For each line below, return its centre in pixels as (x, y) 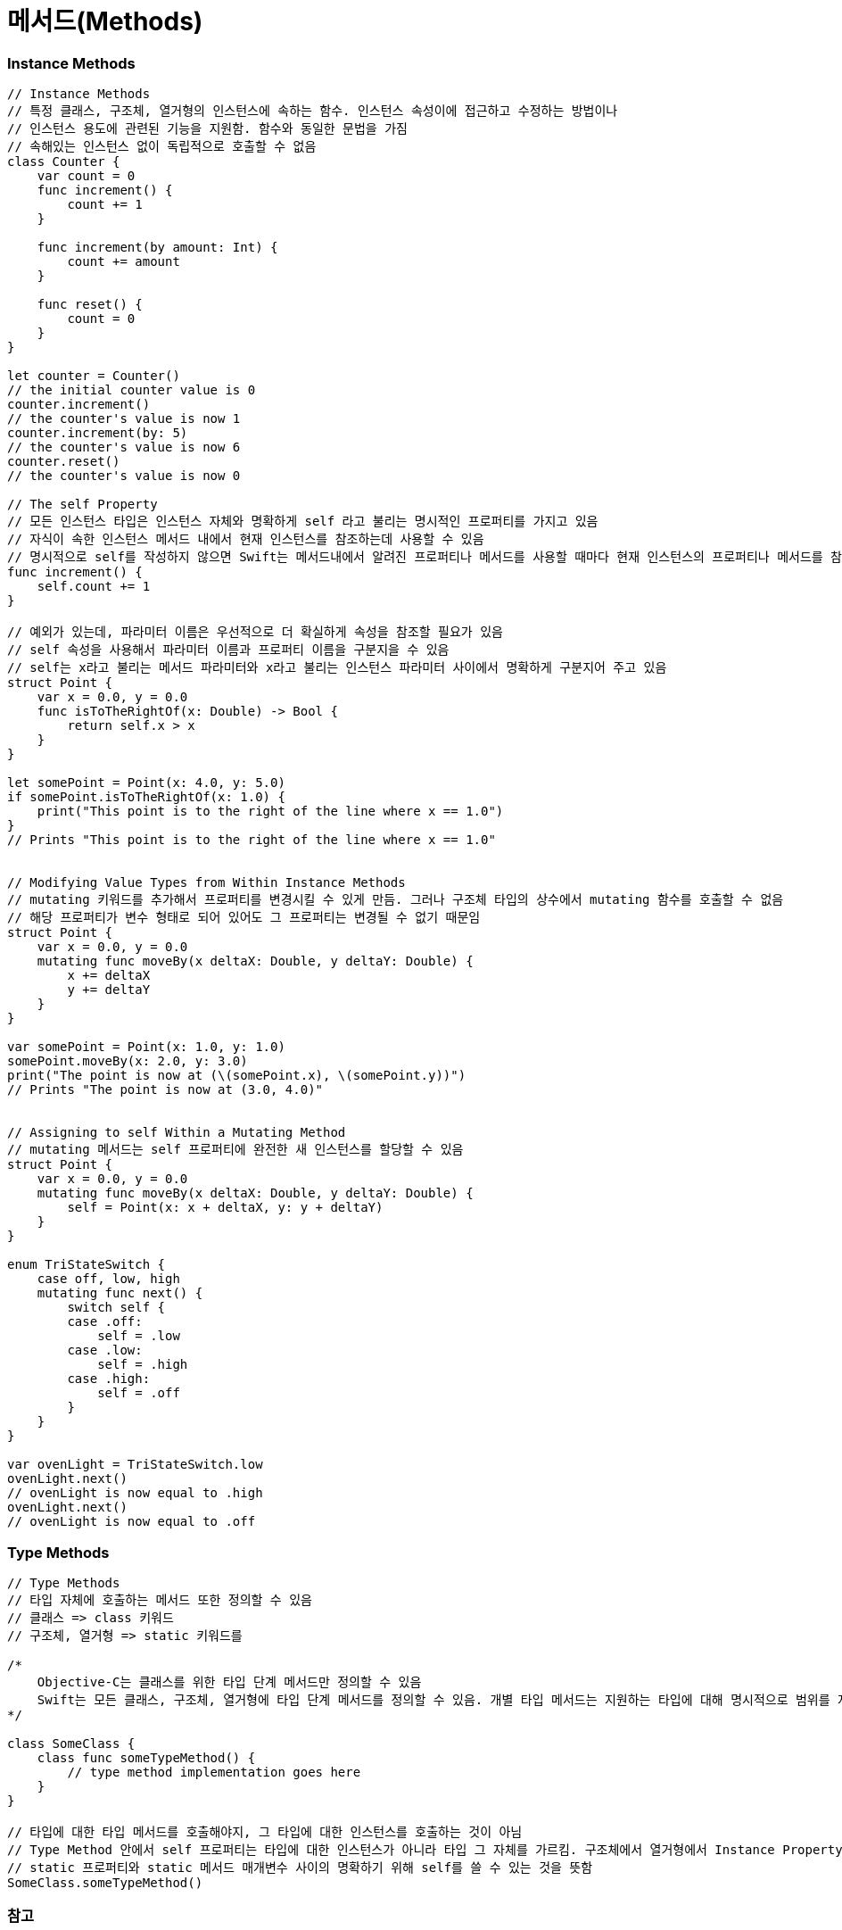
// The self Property (83, 505)
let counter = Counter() (94, 376)
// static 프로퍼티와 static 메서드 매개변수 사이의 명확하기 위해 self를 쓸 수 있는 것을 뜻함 (300, 1867)
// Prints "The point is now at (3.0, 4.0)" (165, 1090)
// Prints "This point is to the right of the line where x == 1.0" (252, 840)
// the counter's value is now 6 (124, 447)
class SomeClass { (71, 1743)
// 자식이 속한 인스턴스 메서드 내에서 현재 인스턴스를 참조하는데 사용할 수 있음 (246, 539)
